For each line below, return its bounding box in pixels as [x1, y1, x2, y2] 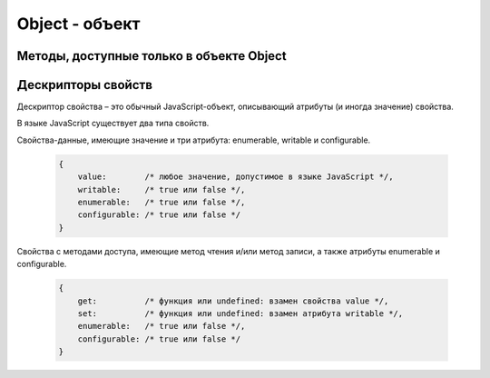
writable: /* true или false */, [77, 184, 246, 194]
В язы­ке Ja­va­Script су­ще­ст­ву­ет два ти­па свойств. [16, 118, 210, 129]
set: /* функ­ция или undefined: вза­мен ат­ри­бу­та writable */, [77, 308, 404, 318]
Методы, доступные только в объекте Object [16, 48, 287, 64]
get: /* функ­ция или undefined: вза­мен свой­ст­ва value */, [77, 295, 389, 306]
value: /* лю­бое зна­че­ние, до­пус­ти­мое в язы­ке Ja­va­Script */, [77, 172, 394, 182]
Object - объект [16, 14, 141, 34]
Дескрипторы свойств [16, 77, 153, 93]
